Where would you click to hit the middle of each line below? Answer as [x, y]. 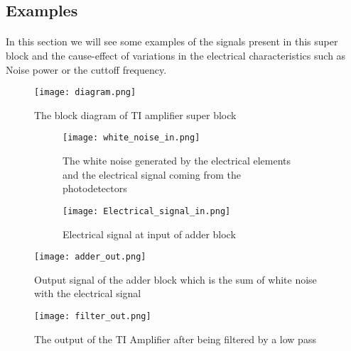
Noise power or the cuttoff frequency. [86, 69]
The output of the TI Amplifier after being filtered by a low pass [175, 339]
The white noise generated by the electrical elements [177, 161]
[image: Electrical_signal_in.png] [147, 211]
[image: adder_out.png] [90, 257]
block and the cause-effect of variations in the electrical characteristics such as [176, 55]
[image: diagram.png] [85, 93]
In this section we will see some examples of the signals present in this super [172, 41]
